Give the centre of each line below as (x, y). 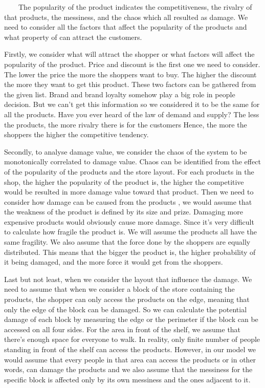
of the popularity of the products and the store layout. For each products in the (129, 171)
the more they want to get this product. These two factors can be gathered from (130, 84)
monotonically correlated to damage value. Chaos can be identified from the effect (132, 161)
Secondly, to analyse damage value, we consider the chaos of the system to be (126, 151)
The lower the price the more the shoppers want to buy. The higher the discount (130, 74)
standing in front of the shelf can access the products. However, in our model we (130, 349)
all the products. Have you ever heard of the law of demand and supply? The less (132, 114)
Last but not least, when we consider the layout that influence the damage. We (128, 279)
